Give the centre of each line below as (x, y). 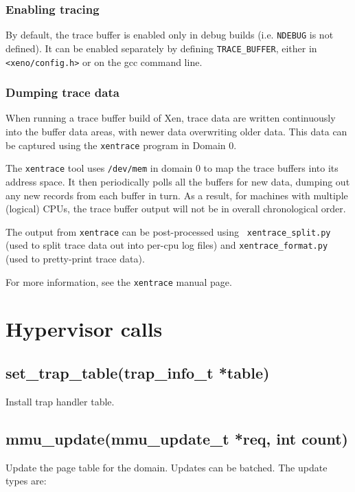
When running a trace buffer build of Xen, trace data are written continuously (171, 118)
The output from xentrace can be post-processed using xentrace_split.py (168, 231)
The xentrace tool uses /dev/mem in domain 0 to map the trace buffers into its (172, 168)
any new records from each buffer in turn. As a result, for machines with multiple (177, 195)
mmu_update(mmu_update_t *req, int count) (177, 438)
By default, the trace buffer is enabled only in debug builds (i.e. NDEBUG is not (170, 35)
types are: (26, 481)
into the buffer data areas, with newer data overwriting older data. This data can (176, 131)
